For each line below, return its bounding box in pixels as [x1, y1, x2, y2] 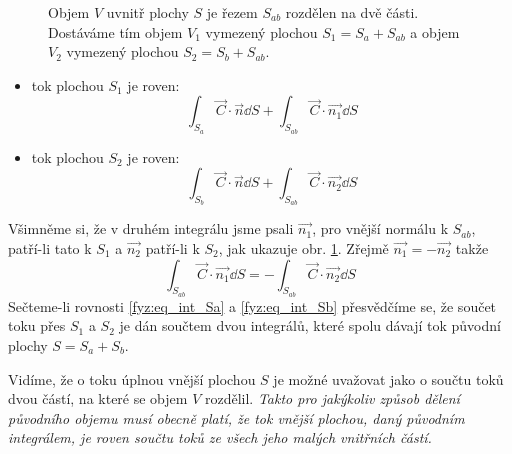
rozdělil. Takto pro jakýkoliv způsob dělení [204, 388, 460, 409]
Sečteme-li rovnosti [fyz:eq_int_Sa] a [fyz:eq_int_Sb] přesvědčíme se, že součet [8, 295, 497, 316]
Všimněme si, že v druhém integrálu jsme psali [8, 218, 294, 239]
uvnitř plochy [106, 2, 189, 22]
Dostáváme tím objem [48, 21, 183, 42]
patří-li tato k [8, 237, 92, 258]
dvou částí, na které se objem [8, 388, 188, 409]
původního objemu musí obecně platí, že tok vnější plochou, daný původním [8, 407, 465, 428]
